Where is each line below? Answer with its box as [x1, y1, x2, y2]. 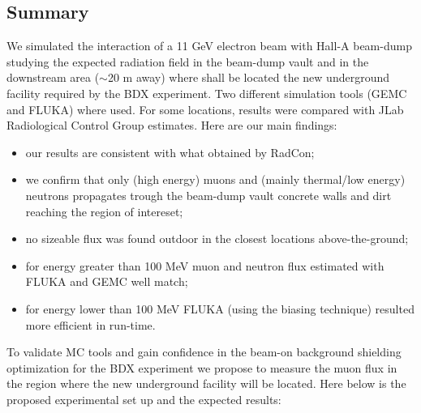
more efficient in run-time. [25, 316, 156, 333]
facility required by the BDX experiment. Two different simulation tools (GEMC [6, 84, 407, 101]
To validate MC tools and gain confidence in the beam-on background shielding [6, 343, 402, 360]
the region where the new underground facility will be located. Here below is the [6, 375, 406, 392]
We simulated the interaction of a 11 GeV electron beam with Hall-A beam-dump [6, 37, 412, 54]
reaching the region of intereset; [25, 202, 183, 219]
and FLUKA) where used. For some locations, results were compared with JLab [6, 100, 404, 117]
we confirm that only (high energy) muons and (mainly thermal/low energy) [25, 171, 406, 188]
